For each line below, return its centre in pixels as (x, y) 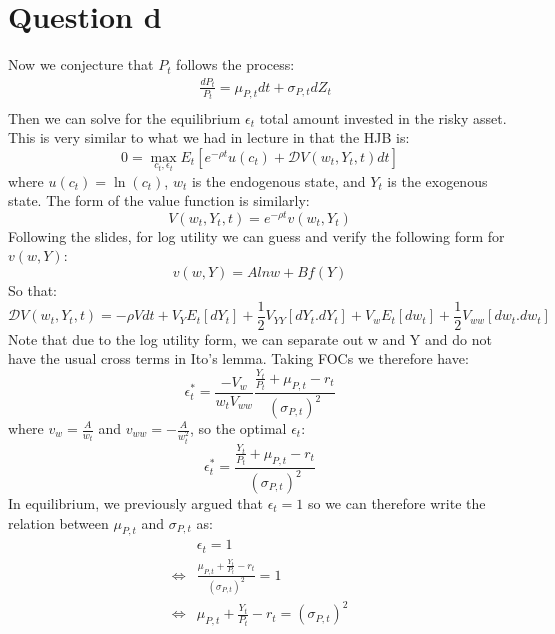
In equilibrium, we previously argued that (135, 503)
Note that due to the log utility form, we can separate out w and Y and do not (250, 338)
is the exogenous (437, 180)
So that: (33, 290)
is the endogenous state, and (278, 180)
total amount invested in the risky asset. (383, 117)
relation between (58, 522)
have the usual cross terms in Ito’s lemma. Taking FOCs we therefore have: (238, 358)
